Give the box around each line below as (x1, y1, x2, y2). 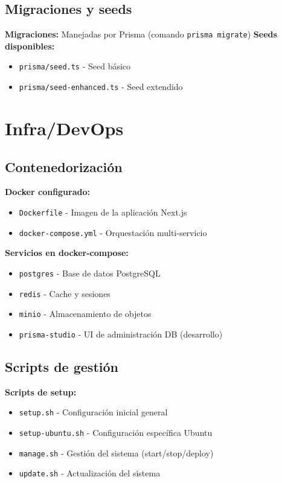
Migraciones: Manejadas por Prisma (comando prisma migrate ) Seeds (5, 28, 277, 40)
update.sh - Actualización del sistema (19, 467, 161, 479)
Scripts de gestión (5, 357, 118, 376)
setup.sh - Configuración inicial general (19, 406, 168, 418)
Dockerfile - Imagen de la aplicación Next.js (19, 205, 187, 218)
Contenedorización (5, 157, 123, 176)
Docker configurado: (5, 185, 90, 198)
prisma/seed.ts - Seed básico (19, 60, 131, 72)
